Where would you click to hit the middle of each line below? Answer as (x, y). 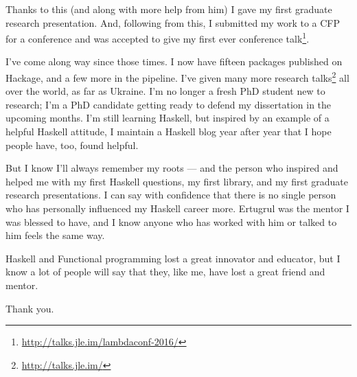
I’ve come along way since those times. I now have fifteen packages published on (174, 61)
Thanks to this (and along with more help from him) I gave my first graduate (169, 9)
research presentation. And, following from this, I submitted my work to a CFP (173, 22)
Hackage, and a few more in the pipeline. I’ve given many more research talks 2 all (177, 77)
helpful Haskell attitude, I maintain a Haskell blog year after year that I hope (169, 132)
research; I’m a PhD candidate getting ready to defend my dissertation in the (169, 104)
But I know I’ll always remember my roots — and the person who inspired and (172, 168)
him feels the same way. (55, 235)
